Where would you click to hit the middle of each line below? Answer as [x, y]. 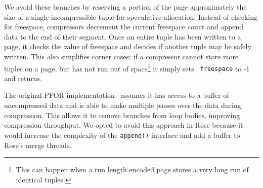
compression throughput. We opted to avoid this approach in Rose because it [124, 125]
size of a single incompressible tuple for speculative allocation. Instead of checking [131, 16]
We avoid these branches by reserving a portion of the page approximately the [125, 7]
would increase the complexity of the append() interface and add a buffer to [122, 135]
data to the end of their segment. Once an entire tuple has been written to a [123, 36]
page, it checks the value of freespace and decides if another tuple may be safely [128, 46]
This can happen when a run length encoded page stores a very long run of [132, 170]
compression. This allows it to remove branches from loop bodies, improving [122, 115]
